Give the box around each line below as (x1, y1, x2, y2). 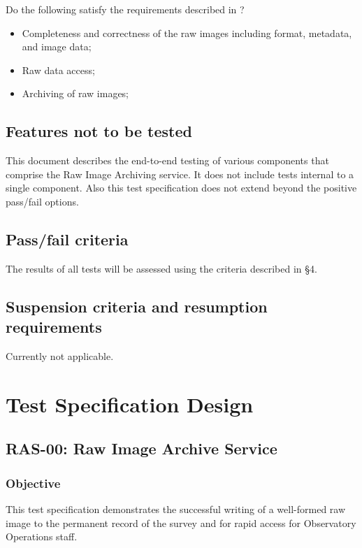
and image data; (22, 39, 92, 54)
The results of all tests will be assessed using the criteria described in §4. (6, 261, 317, 275)
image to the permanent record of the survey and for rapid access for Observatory (6, 515, 356, 530)
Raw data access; (22, 62, 95, 77)
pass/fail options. (6, 194, 79, 208)
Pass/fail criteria (6, 228, 129, 250)
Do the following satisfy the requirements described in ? (6, 2, 245, 16)
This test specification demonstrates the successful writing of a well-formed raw (6, 501, 346, 516)
